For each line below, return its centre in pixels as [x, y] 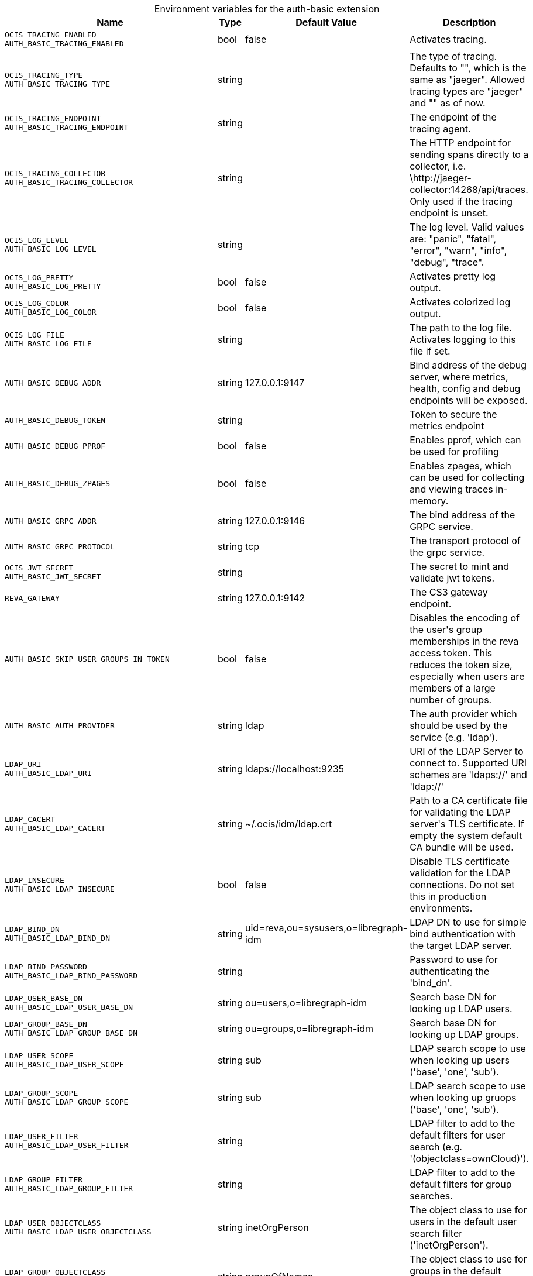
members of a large [453, 688]
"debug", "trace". [447, 262]
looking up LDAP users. [461, 1009]
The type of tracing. [453, 56]
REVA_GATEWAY [32, 598]
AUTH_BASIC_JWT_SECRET [53, 577]
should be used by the [459, 725]
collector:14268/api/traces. [469, 190]
